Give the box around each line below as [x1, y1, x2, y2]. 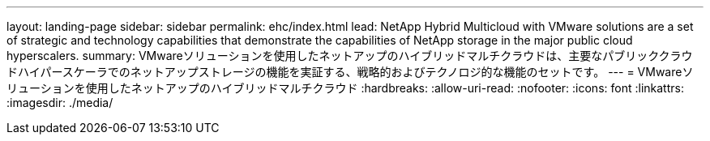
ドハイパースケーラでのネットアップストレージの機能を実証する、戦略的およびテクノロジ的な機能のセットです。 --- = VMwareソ [6, 65, 694, 79]
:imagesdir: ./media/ [6, 96, 113, 109]
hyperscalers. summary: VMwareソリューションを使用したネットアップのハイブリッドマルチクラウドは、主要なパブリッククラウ [6, 49, 693, 62]
